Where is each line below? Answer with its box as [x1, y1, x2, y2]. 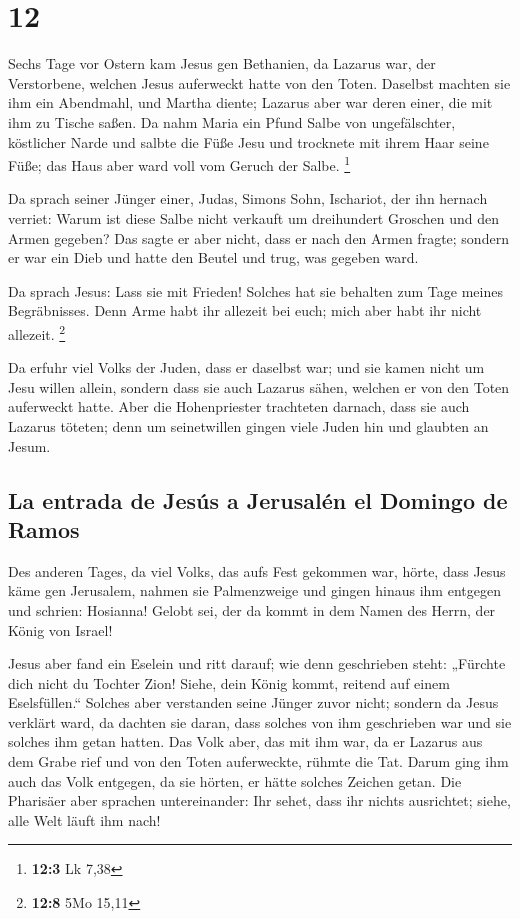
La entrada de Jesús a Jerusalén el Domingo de [8, 484, 508, 515]
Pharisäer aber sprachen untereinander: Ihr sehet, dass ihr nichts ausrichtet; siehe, [8, 790, 511, 811]
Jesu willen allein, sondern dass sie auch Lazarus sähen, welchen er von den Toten [8, 376, 510, 397]
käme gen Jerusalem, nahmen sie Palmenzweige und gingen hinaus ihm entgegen [8, 580, 501, 601]
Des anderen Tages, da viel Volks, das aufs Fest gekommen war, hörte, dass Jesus [8, 560, 506, 581]
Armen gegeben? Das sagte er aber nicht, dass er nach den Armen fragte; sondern [8, 227, 509, 248]
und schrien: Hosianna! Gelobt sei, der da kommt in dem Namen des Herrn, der [8, 599, 496, 620]
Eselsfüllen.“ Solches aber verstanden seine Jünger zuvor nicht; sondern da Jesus [8, 692, 499, 713]
